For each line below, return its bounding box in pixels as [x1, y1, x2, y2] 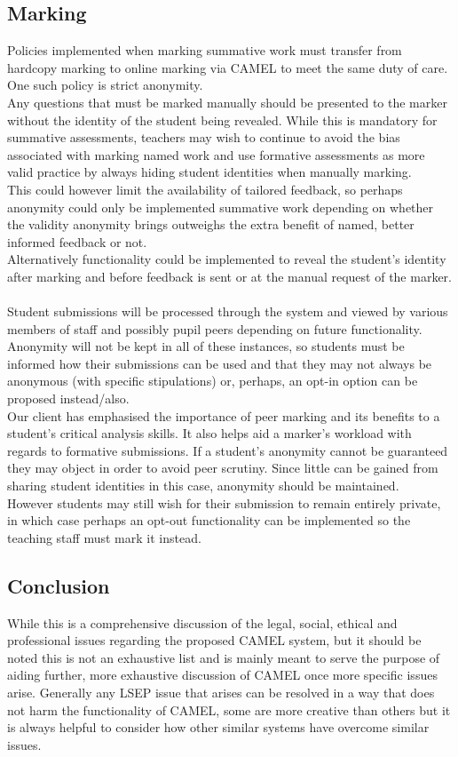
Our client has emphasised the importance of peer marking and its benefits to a [7, 406, 440, 425]
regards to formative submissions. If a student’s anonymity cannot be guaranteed [7, 441, 448, 459]
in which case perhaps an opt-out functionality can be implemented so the [7, 511, 411, 530]
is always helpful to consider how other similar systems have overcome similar [7, 718, 430, 737]
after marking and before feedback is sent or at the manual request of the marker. [7, 267, 452, 285]
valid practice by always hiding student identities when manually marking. [7, 163, 412, 181]
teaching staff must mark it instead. [7, 528, 201, 546]
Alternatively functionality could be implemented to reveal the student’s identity [7, 250, 446, 268]
